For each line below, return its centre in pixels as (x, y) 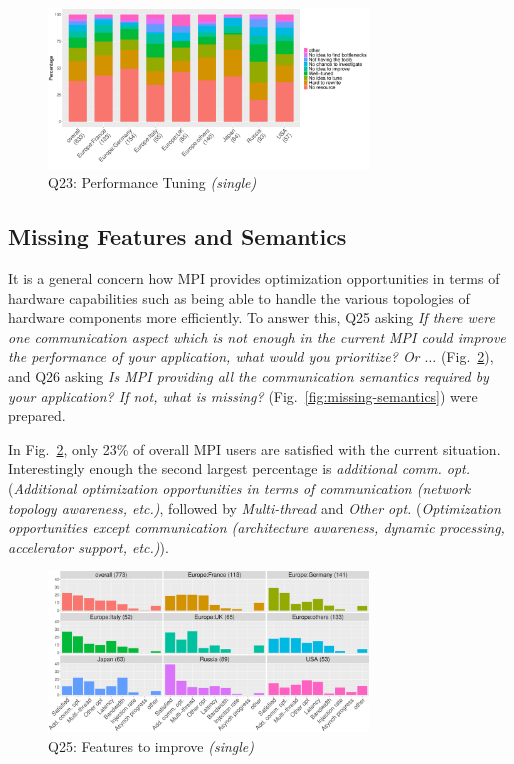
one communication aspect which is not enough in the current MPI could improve (257, 336)
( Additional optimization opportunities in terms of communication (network (239, 487)
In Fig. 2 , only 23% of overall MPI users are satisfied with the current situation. (254, 448)
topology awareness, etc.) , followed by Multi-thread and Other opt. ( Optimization (254, 507)
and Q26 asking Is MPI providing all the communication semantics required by (248, 375)
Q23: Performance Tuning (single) (152, 182)
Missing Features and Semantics (177, 236)
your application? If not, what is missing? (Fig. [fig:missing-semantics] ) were (243, 395)
